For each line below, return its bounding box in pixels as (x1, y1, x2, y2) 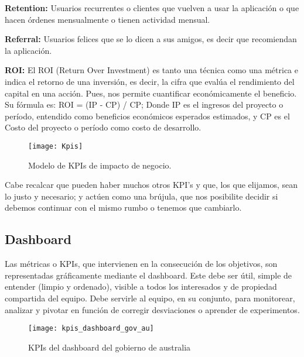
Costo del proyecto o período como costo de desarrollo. (5, 121, 201, 133)
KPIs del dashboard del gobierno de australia (28, 341, 191, 353)
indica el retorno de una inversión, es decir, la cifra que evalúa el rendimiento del (5, 75, 295, 87)
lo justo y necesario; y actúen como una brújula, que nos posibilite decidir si (5, 190, 278, 202)
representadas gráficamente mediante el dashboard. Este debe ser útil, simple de (5, 269, 292, 281)
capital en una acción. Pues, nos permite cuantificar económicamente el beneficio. (5, 87, 297, 99)
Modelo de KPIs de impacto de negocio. (28, 159, 172, 171)
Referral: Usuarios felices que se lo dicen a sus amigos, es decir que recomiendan (5, 33, 297, 45)
